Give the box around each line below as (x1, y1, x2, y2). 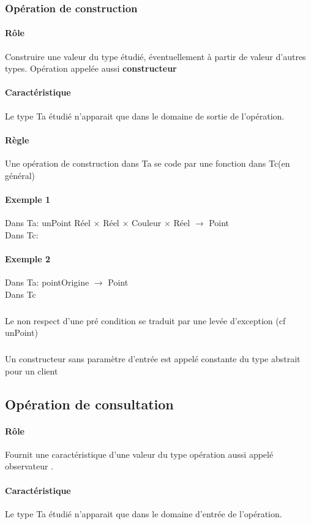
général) (5, 169, 36, 181)
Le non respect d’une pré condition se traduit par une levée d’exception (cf (5, 314, 286, 327)
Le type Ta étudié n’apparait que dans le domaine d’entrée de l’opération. (5, 507, 282, 520)
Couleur (131, 216, 162, 229)
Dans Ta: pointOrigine (5, 275, 89, 288)
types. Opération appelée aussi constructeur (5, 62, 177, 75)
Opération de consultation (5, 394, 174, 413)
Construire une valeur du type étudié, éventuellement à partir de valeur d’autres (5, 50, 306, 63)
